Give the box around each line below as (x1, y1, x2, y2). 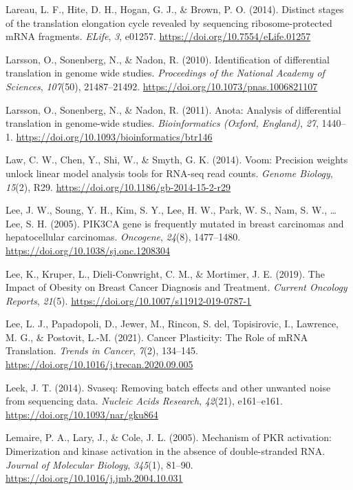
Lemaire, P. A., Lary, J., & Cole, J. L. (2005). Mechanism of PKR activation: (6, 430, 332, 445)
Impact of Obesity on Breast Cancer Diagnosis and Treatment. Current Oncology (6, 280, 347, 294)
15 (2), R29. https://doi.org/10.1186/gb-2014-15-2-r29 (6, 179, 231, 194)
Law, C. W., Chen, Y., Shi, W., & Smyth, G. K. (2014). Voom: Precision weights (6, 152, 348, 167)
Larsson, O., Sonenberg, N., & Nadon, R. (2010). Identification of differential (6, 52, 330, 66)
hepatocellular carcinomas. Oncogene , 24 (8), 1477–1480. (6, 229, 241, 244)
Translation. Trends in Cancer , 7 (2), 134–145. (6, 343, 199, 358)
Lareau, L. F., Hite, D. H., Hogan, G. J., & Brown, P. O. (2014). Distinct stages (6, 2, 344, 16)
